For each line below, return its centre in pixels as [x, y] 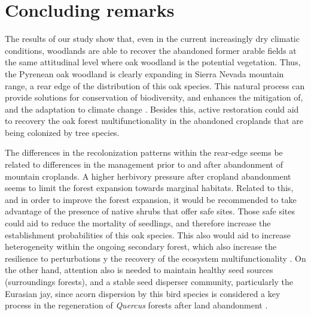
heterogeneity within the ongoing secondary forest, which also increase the [141, 246]
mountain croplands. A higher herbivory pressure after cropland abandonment [148, 176]
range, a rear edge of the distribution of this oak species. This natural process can [155, 85]
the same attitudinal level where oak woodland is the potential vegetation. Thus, [153, 62]
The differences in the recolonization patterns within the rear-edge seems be [144, 152]
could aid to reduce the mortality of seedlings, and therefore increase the [138, 223]
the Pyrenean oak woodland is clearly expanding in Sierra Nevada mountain [144, 73]
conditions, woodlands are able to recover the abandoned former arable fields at [151, 50]
